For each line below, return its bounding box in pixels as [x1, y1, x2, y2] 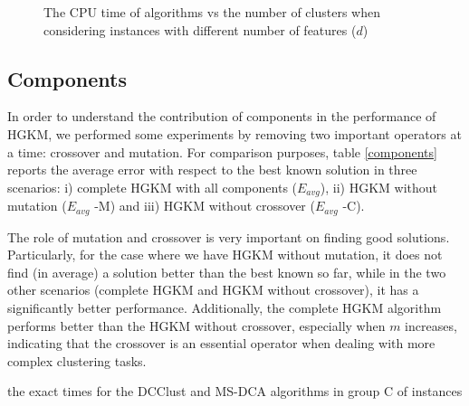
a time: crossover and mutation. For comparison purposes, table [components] [7, 142, 437, 161]
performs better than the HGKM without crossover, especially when [7, 316, 386, 335]
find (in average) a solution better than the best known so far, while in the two [7, 262, 446, 281]
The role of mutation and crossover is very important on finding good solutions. [7, 227, 450, 246]
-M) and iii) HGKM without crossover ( [94, 196, 315, 215]
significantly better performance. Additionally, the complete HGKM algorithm [7, 298, 442, 317]
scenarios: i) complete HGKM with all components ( [7, 177, 298, 196]
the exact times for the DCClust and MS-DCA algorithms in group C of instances [7, 382, 463, 401]
